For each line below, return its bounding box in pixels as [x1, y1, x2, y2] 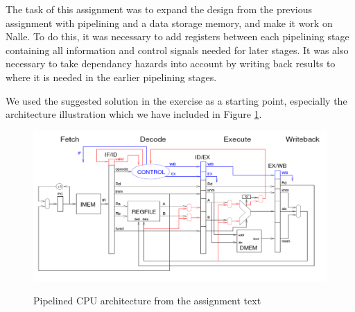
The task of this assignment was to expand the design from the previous [6, 2, 312, 16]
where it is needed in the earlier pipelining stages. [6, 69, 217, 84]
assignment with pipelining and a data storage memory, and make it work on [6, 15, 333, 30]
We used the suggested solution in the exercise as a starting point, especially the [6, 93, 347, 107]
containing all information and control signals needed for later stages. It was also [6, 42, 349, 57]
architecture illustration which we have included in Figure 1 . [6, 107, 262, 121]
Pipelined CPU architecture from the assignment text [33, 293, 261, 307]
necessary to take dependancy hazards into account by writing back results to [6, 56, 336, 71]
